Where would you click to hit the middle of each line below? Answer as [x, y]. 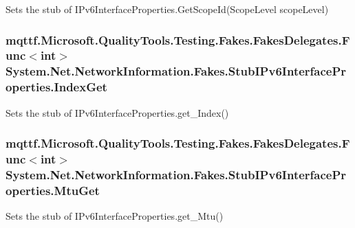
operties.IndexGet [56, 87]
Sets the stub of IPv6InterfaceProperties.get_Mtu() [115, 216]
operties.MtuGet [53, 190]
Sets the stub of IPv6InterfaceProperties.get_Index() [117, 112]
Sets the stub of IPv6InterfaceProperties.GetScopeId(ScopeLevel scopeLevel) [167, 9]
